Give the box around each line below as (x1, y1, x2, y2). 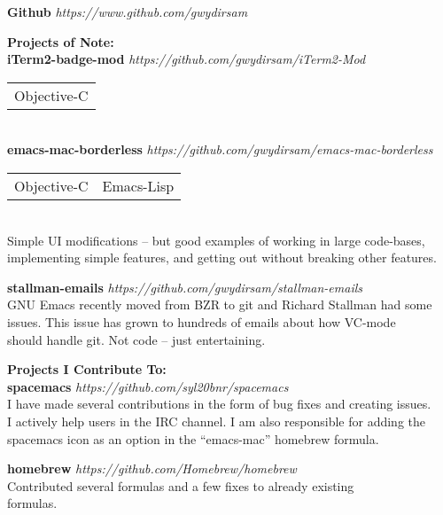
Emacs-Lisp (102, 175, 175, 196)
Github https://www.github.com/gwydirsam (7, 3, 248, 20)
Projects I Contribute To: (7, 360, 167, 378)
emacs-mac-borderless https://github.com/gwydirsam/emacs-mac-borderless (7, 140, 433, 159)
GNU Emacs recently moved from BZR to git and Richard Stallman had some (7, 295, 432, 314)
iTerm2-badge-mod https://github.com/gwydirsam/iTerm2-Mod (7, 50, 366, 68)
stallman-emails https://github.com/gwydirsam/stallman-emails (7, 277, 363, 296)
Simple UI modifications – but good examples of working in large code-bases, (7, 230, 425, 249)
